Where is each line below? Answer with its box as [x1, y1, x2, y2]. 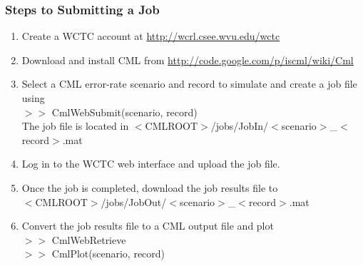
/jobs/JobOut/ [101, 194, 167, 209]
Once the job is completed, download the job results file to [21, 180, 278, 195]
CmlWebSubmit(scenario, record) [51, 104, 198, 119]
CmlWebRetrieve [51, 232, 126, 247]
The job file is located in [21, 118, 129, 133]
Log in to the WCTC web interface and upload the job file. [21, 156, 280, 171]
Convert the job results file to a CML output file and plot [21, 218, 274, 233]
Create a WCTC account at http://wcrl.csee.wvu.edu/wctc [21, 29, 280, 44]
